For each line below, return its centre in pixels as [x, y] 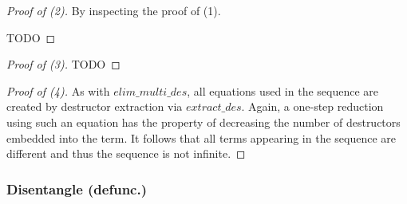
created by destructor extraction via [95, 106]
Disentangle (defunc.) [77, 188]
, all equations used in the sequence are [283, 90]
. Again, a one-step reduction [312, 106]
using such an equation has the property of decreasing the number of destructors [203, 122]
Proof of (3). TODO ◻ [63, 64]
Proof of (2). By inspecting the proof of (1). [114, 10]
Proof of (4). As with [58, 90]
